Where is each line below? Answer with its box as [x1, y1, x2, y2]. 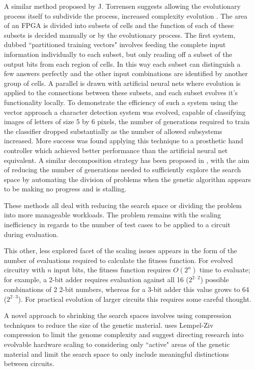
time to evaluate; [199, 264, 251, 275]
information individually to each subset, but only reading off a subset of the [4, 49, 232, 59]
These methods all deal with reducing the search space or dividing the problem [4, 200, 242, 210]
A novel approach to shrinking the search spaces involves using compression [4, 310, 231, 320]
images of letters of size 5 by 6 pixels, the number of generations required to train [4, 116, 250, 127]
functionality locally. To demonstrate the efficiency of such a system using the [4, 97, 238, 107]
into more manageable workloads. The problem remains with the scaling [4, 210, 221, 220]
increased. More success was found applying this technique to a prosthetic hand [4, 135, 243, 146]
